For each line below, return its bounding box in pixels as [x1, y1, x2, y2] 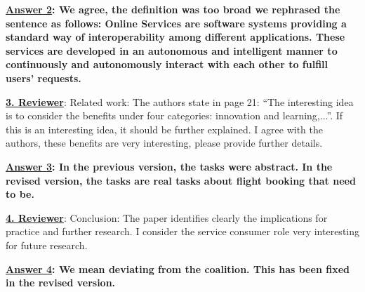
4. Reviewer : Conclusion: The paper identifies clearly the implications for [6, 210, 328, 225]
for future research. [6, 237, 88, 252]
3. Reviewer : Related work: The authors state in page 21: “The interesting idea [6, 94, 354, 109]
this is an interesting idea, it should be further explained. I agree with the [6, 121, 323, 136]
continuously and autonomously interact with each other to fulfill [6, 57, 328, 72]
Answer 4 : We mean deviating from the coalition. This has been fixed [6, 261, 350, 276]
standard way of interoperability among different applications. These [6, 29, 345, 44]
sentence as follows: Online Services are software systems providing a [6, 15, 347, 30]
